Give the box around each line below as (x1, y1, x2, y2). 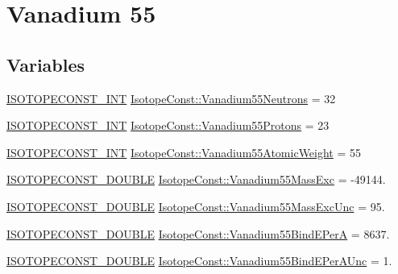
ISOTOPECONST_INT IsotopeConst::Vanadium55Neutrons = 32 (6, 89, 336, 106)
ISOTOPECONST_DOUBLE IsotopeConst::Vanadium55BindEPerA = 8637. (6, 225, 390, 242)
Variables (6, 52, 85, 77)
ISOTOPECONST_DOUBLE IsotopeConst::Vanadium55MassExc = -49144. (6, 171, 386, 188)
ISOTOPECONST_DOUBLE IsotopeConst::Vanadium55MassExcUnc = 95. (6, 197, 385, 214)
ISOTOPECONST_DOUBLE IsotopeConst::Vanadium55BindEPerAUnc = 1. (6, 252, 392, 269)
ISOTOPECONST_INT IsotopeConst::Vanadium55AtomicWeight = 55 (6, 143, 362, 160)
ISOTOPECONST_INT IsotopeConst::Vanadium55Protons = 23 (6, 117, 330, 134)
